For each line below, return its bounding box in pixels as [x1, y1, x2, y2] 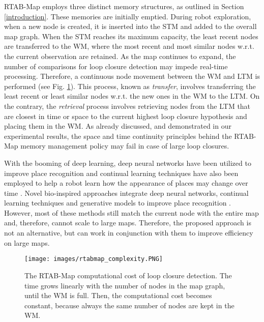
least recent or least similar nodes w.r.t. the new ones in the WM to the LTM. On [4, 91, 260, 101]
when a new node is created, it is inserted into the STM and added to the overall [4, 21, 257, 32]
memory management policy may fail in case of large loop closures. [20, 140, 229, 151]
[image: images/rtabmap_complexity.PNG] [24, 255, 163, 263]
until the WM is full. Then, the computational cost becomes [24, 290, 212, 301]
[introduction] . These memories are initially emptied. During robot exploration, [4, 11, 251, 21]
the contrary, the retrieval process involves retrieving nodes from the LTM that [4, 100, 251, 111]
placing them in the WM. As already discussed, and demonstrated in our [4, 121, 231, 131]
